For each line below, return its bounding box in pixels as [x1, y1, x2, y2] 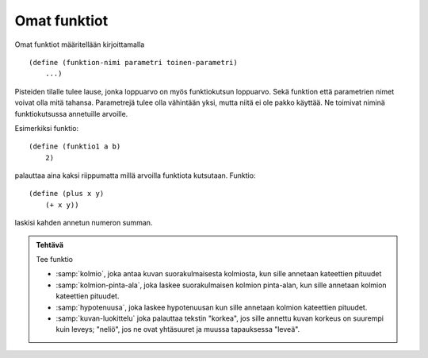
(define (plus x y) [29, 189, 105, 198]
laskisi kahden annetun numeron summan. [14, 218, 153, 228]
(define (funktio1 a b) [29, 142, 121, 151]
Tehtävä [36, 240, 63, 249]
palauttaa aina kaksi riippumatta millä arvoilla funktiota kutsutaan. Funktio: [14, 171, 256, 180]
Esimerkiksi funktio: [14, 123, 79, 133]
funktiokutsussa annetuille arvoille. [14, 109, 128, 118]
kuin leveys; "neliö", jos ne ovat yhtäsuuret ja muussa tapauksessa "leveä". [55, 325, 300, 334]
